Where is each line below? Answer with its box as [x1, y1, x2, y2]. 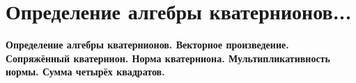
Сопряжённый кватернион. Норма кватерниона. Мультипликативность [6, 50, 330, 65]
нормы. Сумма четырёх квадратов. [6, 64, 165, 79]
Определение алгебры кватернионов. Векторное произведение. [6, 37, 289, 52]
